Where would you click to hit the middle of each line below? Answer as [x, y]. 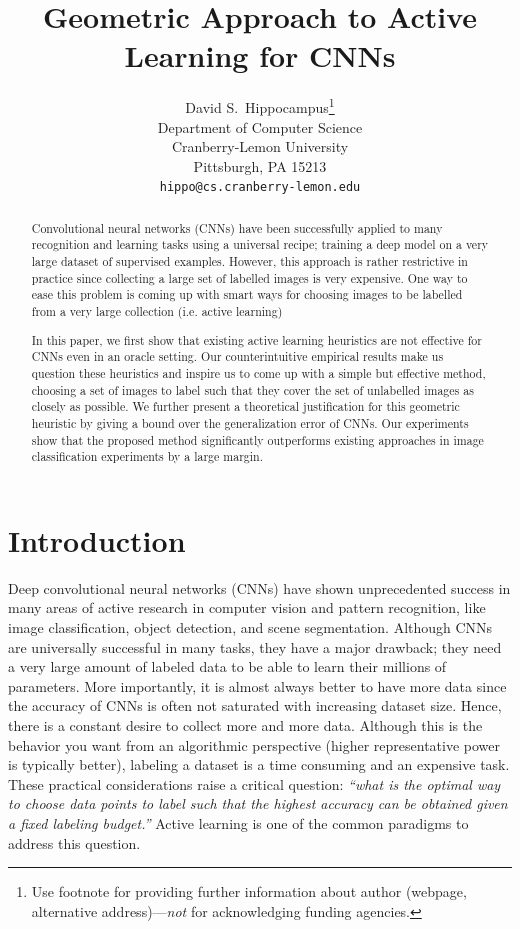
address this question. [74, 842]
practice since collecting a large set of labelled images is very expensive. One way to [249, 277]
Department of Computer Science [260, 126]
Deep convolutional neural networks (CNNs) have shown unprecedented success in [259, 587]
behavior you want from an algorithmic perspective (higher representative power [254, 744]
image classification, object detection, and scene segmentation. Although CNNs [250, 627]
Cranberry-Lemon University [260, 146]
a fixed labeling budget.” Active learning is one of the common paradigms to [238, 822]
